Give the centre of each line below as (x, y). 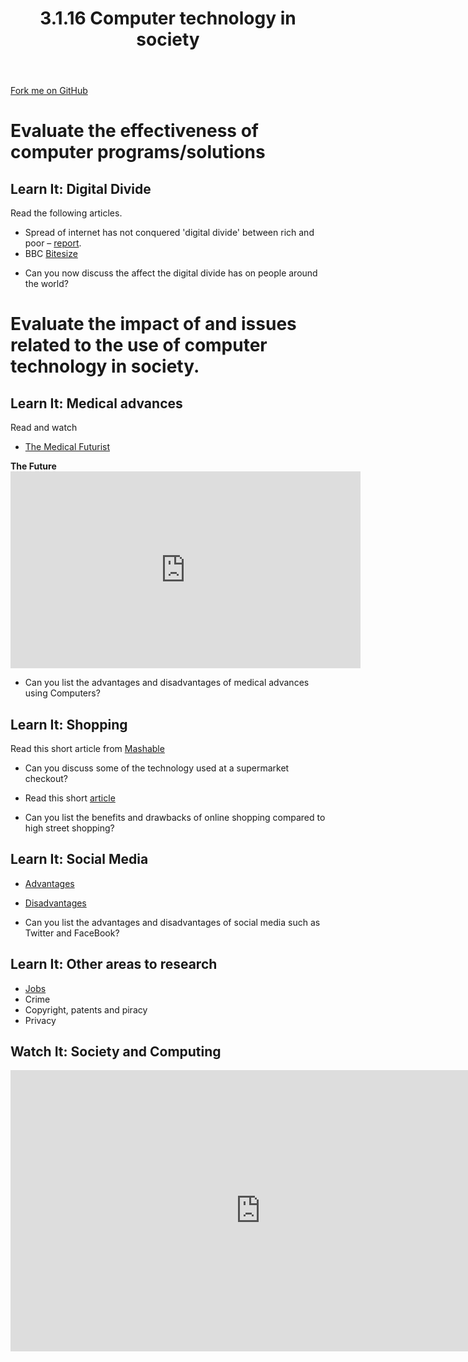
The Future (33, 466)
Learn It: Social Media (79, 859)
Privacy (40, 1020)
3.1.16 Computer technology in (168, 18)
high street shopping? (69, 828)
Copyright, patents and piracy (86, 1009)
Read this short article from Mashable (87, 748)
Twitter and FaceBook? (72, 933)
